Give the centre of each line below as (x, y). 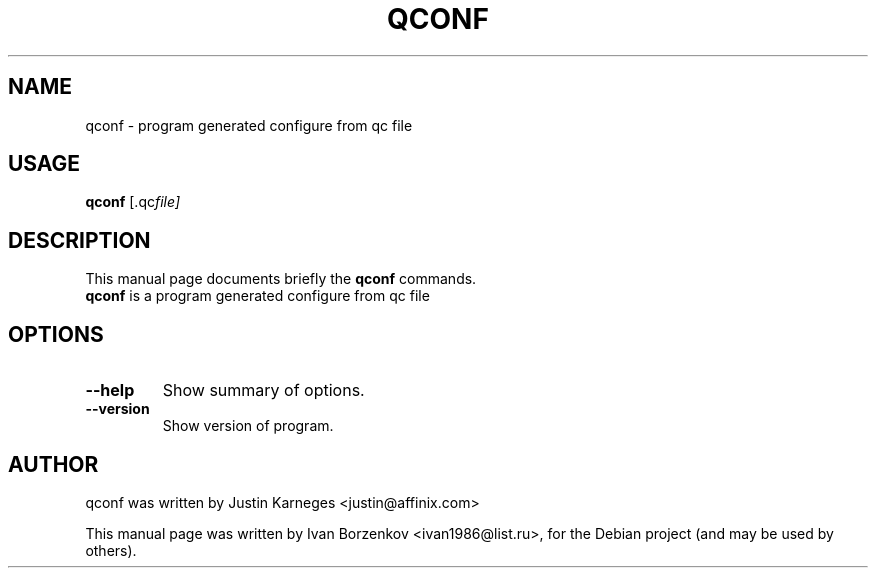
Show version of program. (248, 426)
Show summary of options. (263, 390)
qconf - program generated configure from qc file (249, 125)
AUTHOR (53, 464)
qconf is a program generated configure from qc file (257, 296)
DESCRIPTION (79, 240)
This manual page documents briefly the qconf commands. (281, 279)
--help (110, 390)
